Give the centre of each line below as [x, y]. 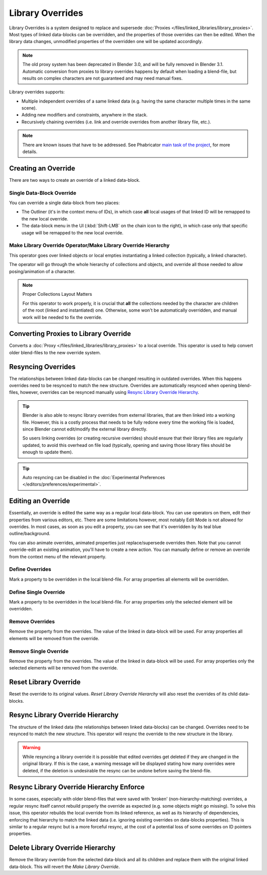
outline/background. [30, 534]
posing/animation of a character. [42, 271]
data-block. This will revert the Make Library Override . [65, 867]
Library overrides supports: [37, 92]
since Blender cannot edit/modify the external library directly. [85, 429]
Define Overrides [30, 569]
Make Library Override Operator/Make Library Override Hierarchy [89, 245]
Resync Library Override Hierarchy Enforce [77, 787]
